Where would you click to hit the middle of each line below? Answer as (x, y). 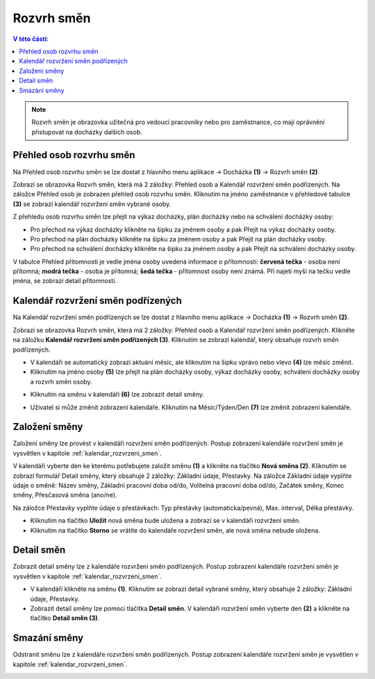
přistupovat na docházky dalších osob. (87, 132)
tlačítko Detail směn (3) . (65, 618)
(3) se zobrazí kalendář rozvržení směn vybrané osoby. (92, 204)
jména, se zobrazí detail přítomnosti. (65, 281)
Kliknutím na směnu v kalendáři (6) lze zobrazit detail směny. (117, 395)
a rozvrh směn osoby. (61, 381)
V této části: (31, 39)
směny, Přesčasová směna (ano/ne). (65, 495)
